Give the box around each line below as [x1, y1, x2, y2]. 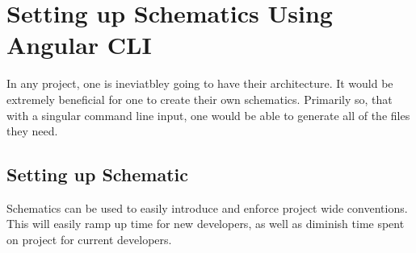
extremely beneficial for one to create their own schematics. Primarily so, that [6, 90, 393, 107]
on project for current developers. [6, 231, 172, 248]
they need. [6, 122, 58, 139]
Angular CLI [6, 28, 152, 61]
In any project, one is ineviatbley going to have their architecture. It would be [6, 75, 393, 92]
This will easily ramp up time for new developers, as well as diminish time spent [6, 215, 405, 232]
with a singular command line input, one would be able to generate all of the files [6, 106, 410, 123]
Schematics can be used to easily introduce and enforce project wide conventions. [6, 199, 408, 216]
